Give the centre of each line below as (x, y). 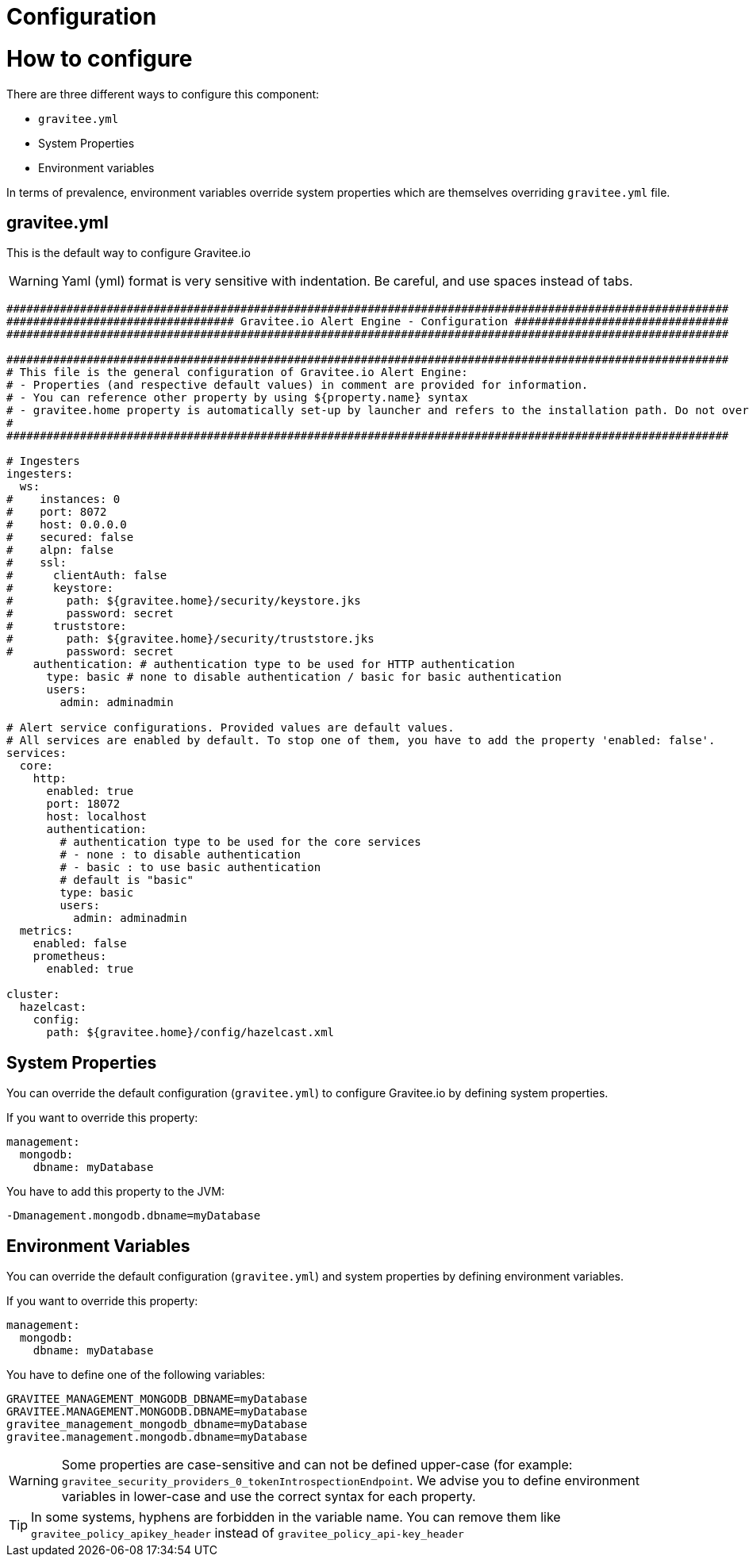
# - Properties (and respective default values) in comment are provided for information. (298, 385)
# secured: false (70, 538)
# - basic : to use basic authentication (190, 868)
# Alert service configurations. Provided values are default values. (230, 728)
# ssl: (36, 563)
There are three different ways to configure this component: (163, 94)
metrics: (46, 931)
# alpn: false (60, 550)
